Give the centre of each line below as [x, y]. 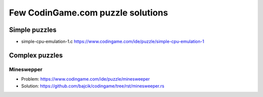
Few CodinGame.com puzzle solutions [88, 13]
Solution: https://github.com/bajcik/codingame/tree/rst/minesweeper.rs [93, 86]
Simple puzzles [33, 30]
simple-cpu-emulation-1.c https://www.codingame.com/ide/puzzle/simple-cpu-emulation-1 [113, 42]
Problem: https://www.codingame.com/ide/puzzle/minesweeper [85, 79]
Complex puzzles [36, 55]
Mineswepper [26, 69]
